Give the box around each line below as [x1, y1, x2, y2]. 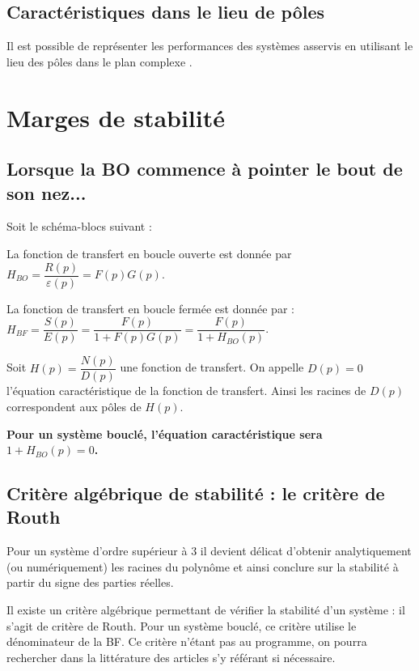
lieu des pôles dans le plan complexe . [6, 53, 193, 70]
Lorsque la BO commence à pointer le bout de [6, 156, 403, 181]
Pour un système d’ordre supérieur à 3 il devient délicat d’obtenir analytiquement [6, 542, 412, 559]
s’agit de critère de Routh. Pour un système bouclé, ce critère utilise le [6, 617, 357, 634]
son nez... [6, 180, 87, 205]
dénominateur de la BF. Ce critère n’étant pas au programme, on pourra [6, 633, 367, 650]
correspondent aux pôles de [6, 397, 142, 414]
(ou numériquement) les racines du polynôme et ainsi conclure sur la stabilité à [6, 558, 399, 575]
